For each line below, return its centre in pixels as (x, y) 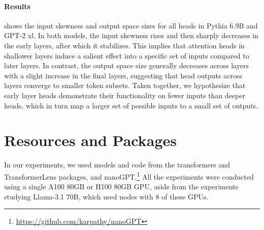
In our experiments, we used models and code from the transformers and (117, 165)
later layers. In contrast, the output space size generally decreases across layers (126, 65)
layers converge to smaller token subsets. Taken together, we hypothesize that (125, 85)
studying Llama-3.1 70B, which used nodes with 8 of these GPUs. (106, 196)
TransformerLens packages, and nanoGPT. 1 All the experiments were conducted (129, 176)
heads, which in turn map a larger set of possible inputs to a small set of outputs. (131, 105)
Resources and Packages (90, 140)
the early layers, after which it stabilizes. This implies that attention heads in (124, 45)
